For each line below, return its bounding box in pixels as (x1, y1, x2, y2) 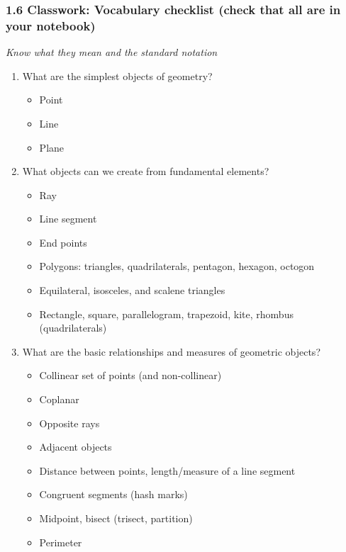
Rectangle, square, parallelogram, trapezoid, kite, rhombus (39, 306, 294, 321)
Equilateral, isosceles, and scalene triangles (39, 283, 225, 298)
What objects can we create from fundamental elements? (22, 164, 269, 179)
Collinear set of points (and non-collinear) (39, 368, 222, 383)
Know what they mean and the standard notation (6, 45, 218, 60)
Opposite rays (39, 415, 100, 430)
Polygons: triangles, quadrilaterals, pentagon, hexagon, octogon (39, 259, 315, 274)
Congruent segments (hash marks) (39, 487, 188, 502)
